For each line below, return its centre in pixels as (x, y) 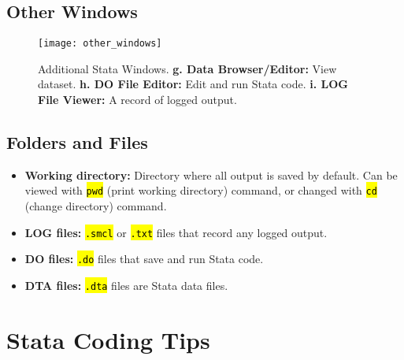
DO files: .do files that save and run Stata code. (144, 259)
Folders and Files (77, 142)
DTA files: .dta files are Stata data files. (126, 285)
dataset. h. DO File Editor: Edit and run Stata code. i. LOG (193, 84)
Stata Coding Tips (108, 339)
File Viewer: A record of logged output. (137, 100)
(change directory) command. (96, 206)
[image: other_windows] (100, 44)
